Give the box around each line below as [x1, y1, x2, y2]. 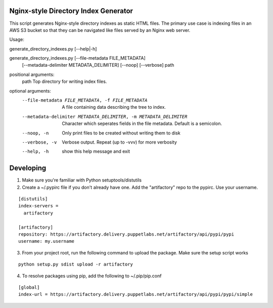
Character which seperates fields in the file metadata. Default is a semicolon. [62, 120, 222, 126]
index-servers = [18, 203, 59, 209]
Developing [9, 164, 47, 172]
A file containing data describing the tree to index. [62, 104, 166, 110]
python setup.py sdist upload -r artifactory [18, 261, 133, 268]
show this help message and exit [62, 148, 130, 154]
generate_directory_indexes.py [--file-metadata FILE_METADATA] [9, 55, 146, 61]
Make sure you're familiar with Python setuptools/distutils [22, 177, 142, 183]
